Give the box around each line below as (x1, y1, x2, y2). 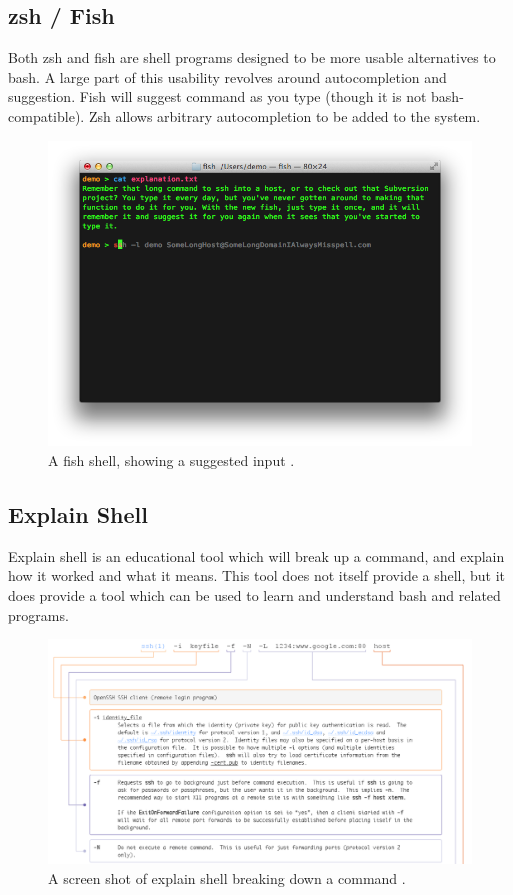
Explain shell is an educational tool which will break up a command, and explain (8, 545, 505, 566)
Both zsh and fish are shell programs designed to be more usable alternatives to (8, 47, 496, 68)
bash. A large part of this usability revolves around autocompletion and (8, 66, 447, 87)
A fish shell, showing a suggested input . (48, 449, 295, 470)
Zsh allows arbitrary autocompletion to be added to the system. (88, 105, 481, 126)
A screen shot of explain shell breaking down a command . (48, 867, 406, 888)
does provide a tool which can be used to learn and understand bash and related (8, 584, 501, 605)
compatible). (8, 105, 85, 126)
